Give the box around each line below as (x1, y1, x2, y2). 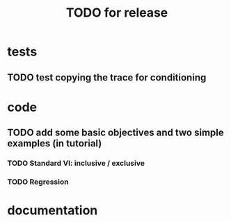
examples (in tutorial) (7, 137, 102, 150)
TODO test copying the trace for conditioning (7, 71, 207, 83)
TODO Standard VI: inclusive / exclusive (7, 158, 145, 168)
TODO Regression (7, 177, 69, 187)
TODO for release (65, 5, 168, 21)
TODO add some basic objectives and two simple (7, 127, 224, 139)
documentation (7, 203, 98, 219)
